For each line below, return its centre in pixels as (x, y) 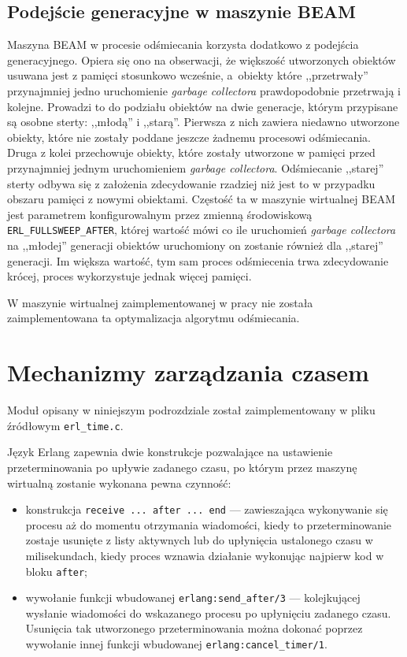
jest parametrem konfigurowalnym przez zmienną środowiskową (160, 214)
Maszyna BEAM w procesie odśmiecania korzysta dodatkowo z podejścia (183, 45)
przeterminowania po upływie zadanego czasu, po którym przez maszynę (182, 467)
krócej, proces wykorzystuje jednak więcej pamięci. (129, 276)
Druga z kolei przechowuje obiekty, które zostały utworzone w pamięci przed (191, 152)
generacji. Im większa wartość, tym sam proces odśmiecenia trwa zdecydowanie (198, 260)
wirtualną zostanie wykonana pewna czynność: (119, 483)
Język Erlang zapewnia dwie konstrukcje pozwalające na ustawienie (170, 452)
